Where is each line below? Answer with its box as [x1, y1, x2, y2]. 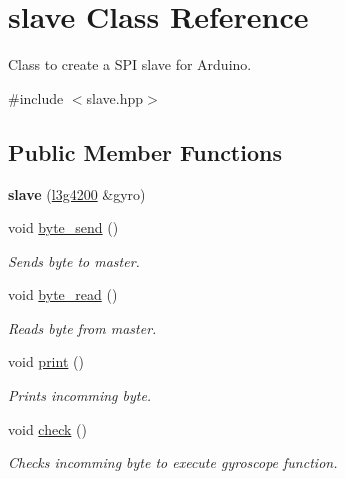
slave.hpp [86, 87, 144, 108]
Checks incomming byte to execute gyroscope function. [8, 452, 338, 473]
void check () [8, 418, 87, 439]
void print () [8, 351, 84, 372]
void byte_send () [8, 217, 119, 238]
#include [8, 87, 64, 108]
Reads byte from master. [8, 317, 157, 338]
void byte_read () [8, 284, 118, 305]
